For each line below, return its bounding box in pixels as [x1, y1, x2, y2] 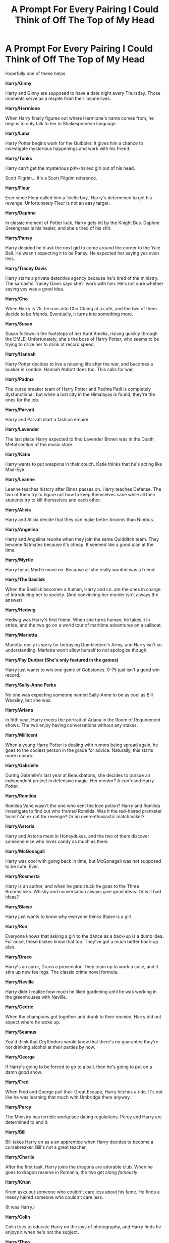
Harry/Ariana [5, 707, 34, 713]
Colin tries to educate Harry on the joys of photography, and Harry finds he [5, 1223, 161, 1230]
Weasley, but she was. [5, 697, 52, 703]
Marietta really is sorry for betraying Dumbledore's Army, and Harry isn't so [5, 641, 162, 647]
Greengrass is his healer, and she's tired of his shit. [5, 225, 112, 231]
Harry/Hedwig [5, 607, 36, 613]
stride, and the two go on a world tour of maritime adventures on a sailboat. [5, 622, 162, 628]
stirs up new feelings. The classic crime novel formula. [5, 969, 119, 975]
